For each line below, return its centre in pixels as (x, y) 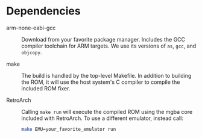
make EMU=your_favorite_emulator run (69, 129)
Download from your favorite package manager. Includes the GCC (103, 39)
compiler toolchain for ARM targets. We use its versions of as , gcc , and (109, 46)
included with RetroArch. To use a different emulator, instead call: (103, 118)
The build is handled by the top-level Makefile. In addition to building (106, 75)
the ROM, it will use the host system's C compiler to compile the (101, 82)
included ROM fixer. (46, 88)
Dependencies (43, 11)
